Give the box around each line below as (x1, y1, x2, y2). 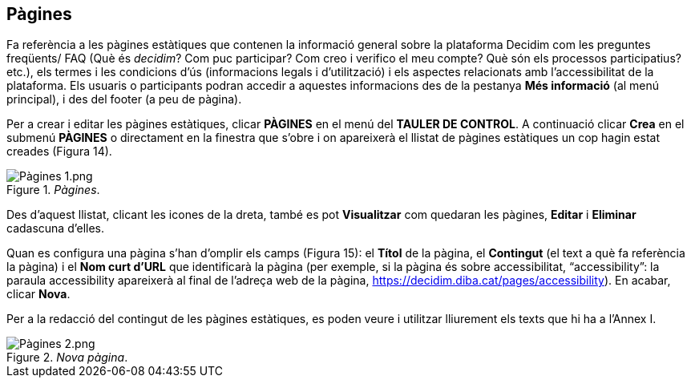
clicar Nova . (6, 287, 71, 301)
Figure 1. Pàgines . (6, 183, 100, 197)
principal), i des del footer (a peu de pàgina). (6, 92, 242, 107)
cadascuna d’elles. (6, 221, 105, 236)
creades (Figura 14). (6, 144, 112, 159)
